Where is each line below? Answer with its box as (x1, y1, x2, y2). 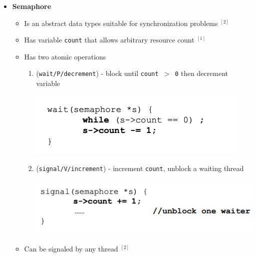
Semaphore (12, 1, 51, 11)
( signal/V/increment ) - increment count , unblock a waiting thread (36, 163, 244, 173)
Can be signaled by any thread (24, 243, 118, 254)
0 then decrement (175, 68, 228, 78)
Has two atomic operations (24, 51, 106, 61)
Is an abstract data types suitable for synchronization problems (24, 17, 218, 28)
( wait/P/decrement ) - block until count (36, 68, 159, 78)
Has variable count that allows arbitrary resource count (24, 34, 195, 45)
